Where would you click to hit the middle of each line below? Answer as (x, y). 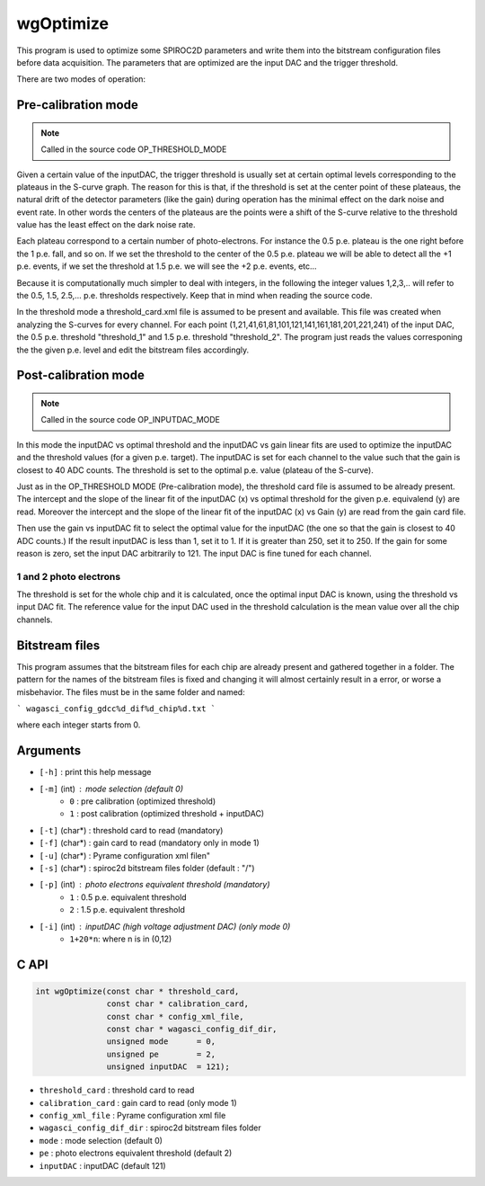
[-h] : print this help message (95, 772)
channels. (35, 620)
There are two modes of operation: (81, 79)
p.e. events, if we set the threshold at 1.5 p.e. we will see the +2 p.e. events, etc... (167, 266)
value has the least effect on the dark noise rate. (106, 225)
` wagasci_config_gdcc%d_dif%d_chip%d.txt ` (116, 709)
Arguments (49, 751)
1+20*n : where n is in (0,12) (121, 939)
